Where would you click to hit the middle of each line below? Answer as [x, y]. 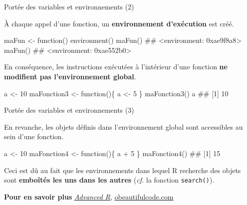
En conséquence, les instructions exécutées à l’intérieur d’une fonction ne [116, 67]
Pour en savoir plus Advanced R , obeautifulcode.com [89, 196]
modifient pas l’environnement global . [70, 76]
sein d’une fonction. [34, 136]
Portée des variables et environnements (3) [69, 110]
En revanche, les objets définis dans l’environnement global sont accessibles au [123, 126]
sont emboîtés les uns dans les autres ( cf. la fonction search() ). [109, 180]
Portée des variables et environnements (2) [69, 6]
